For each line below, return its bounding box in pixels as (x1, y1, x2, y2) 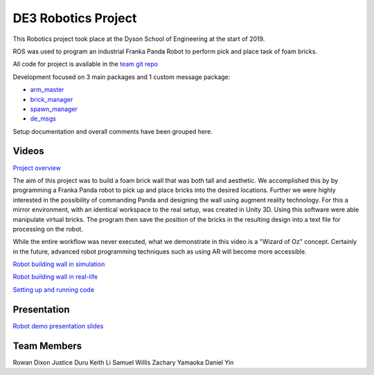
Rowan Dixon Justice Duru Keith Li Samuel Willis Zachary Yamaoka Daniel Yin (12, 358, 234, 367)
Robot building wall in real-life (12, 272, 98, 281)
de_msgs (30, 114, 57, 123)
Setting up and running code (12, 285, 95, 294)
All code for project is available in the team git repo (12, 60, 159, 69)
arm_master (30, 85, 64, 94)
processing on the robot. (12, 225, 83, 233)
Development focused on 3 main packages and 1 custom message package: (12, 73, 231, 81)
